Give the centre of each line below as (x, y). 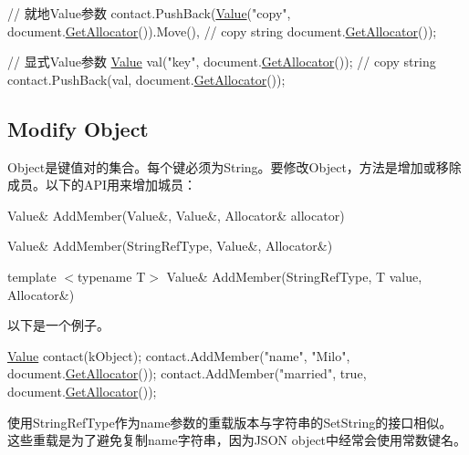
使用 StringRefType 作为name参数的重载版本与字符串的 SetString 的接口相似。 (230, 422)
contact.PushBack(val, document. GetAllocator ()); (146, 79)
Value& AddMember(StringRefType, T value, (294, 276)
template (32, 276)
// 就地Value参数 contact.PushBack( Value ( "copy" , (149, 13)
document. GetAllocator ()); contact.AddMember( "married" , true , (187, 373)
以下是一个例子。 (58, 325)
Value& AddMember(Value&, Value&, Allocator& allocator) (176, 215)
